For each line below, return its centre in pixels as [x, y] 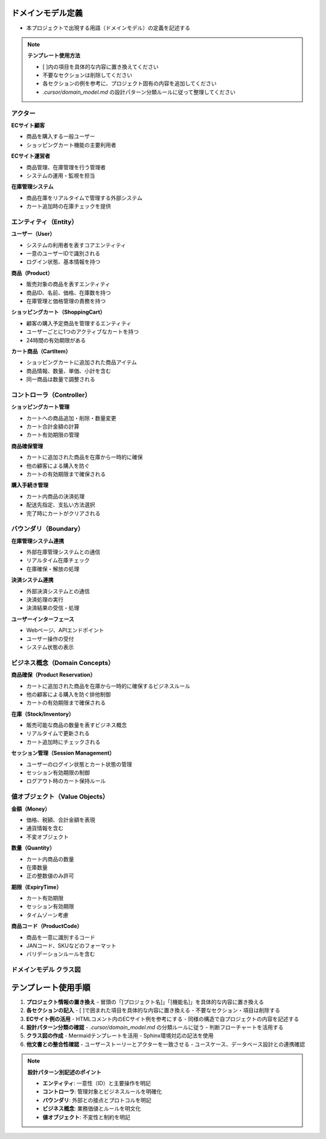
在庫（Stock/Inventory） [43, 714]
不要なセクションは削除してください [88, 75]
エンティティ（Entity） [44, 222]
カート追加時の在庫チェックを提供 [69, 206]
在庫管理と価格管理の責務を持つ [66, 301]
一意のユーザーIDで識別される [63, 253]
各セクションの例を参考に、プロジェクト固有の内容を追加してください [129, 83]
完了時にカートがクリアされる [63, 513]
